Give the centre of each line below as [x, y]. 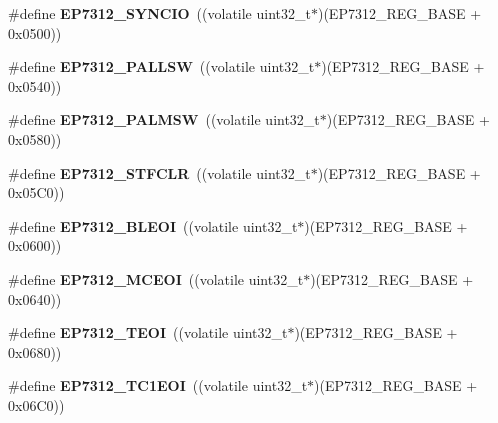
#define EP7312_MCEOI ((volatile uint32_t [156, 278]
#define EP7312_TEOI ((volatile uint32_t [148, 332]
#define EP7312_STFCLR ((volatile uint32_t [159, 172]
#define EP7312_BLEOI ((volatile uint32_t [153, 225]
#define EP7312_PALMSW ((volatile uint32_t [164, 119]
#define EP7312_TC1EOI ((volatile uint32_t [158, 385]
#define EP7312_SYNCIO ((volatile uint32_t [159, 13]
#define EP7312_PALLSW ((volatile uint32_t [161, 66]
